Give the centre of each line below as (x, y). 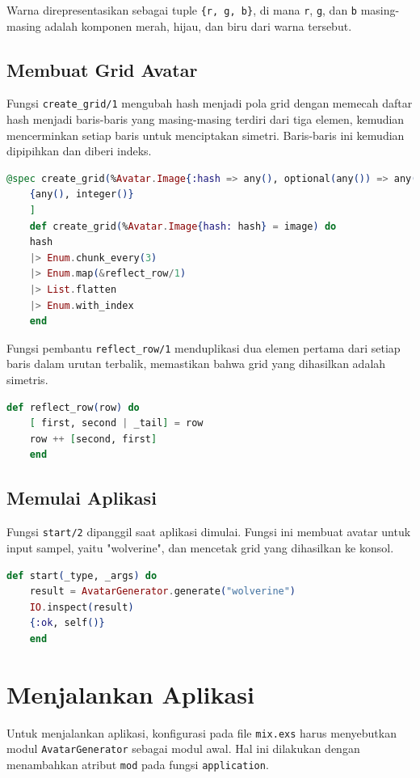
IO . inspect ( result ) (82, 607)
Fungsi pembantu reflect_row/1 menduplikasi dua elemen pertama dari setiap (204, 347)
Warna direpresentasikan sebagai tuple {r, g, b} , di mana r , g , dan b (182, 10)
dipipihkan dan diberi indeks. (79, 151)
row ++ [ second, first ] (93, 439)
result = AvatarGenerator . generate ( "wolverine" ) (163, 592)
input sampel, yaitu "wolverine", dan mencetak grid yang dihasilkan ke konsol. (200, 547)
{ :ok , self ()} (67, 623)
